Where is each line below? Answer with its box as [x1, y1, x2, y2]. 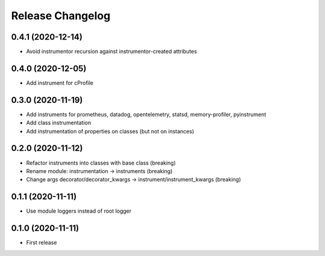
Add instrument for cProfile [26, 79, 94, 87]
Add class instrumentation [26, 119, 91, 126]
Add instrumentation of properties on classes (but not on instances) [26, 127, 194, 135]
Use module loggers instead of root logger [26, 207, 132, 215]
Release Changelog [11, 9, 111, 22]
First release [26, 239, 57, 246]
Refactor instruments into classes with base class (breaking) [26, 159, 176, 166]
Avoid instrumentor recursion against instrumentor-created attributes [26, 48, 197, 55]
